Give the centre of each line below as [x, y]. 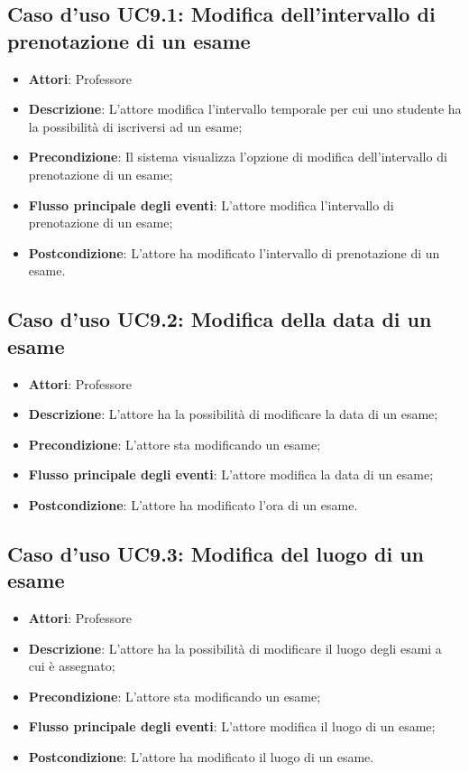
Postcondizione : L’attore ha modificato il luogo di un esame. [201, 757]
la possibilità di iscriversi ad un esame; [135, 126]
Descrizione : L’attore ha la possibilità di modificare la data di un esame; [233, 414]
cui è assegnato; [72, 666]
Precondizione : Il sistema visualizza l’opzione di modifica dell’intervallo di [238, 157]
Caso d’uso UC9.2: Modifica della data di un [220, 319]
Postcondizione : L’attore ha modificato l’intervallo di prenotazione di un [234, 252]
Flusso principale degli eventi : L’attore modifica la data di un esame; [231, 474]
